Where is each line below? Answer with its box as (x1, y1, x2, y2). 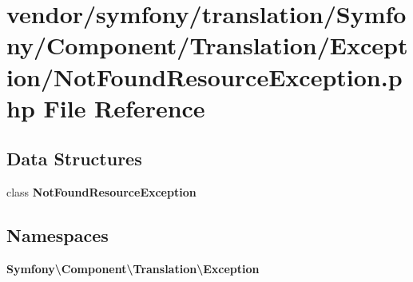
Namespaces (6, 223, 109, 248)
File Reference (43, 91, 205, 124)
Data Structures (6, 146, 142, 171)
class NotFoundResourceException (6, 184, 197, 201)
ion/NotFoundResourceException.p (6, 60, 403, 93)
